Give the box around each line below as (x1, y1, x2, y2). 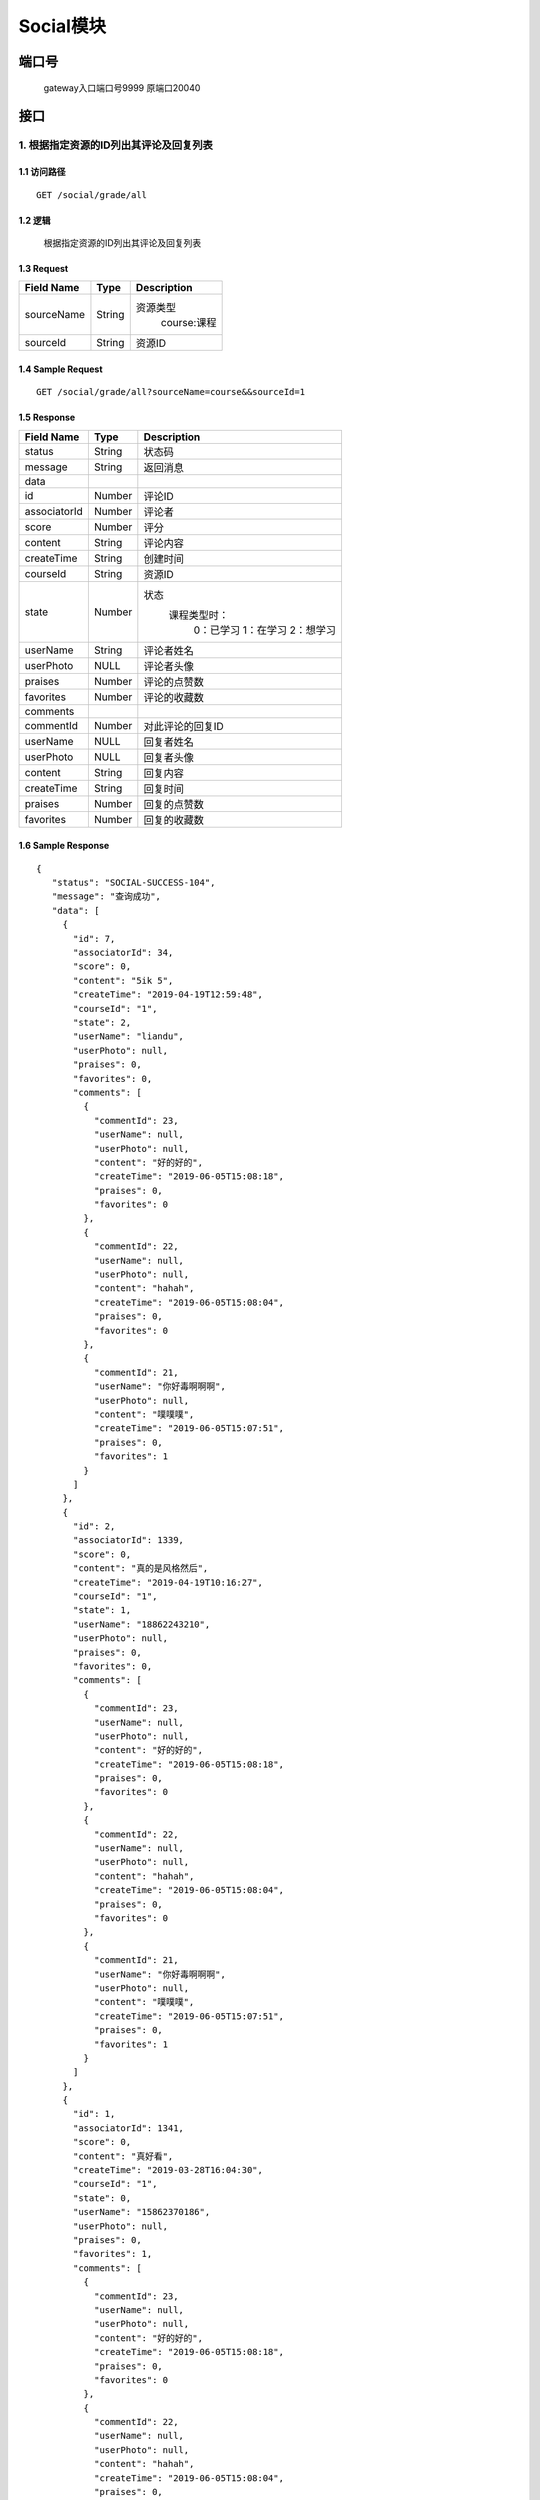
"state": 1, (73, 1605, 132, 1616)
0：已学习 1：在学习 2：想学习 (193, 623, 337, 637)
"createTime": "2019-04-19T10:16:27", (73, 1576, 264, 1588)
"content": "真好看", (73, 2150, 174, 2162)
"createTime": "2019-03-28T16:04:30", (73, 2165, 264, 2176)
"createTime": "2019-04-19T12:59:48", (73, 989, 264, 1000)
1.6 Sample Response (18, 840, 110, 852)
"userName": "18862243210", (73, 1618, 211, 1630)
